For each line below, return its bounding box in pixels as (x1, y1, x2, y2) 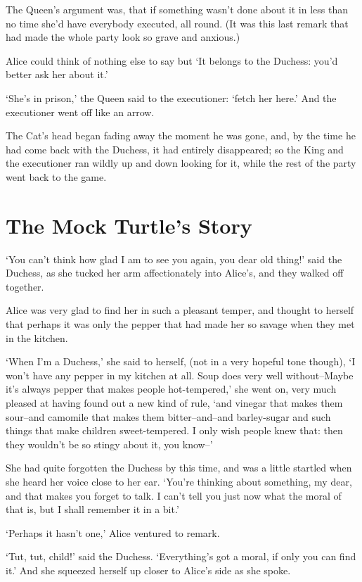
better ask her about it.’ (6, 67, 108, 82)
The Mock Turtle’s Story (6, 210, 252, 239)
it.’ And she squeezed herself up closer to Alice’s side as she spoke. (6, 562, 291, 577)
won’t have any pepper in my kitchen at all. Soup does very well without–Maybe (6, 367, 354, 382)
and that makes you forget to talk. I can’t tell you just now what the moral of (6, 488, 342, 502)
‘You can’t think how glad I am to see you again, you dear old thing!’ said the (6, 251, 342, 266)
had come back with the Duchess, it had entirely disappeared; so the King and (6, 141, 344, 156)
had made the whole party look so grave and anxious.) (6, 30, 240, 44)
